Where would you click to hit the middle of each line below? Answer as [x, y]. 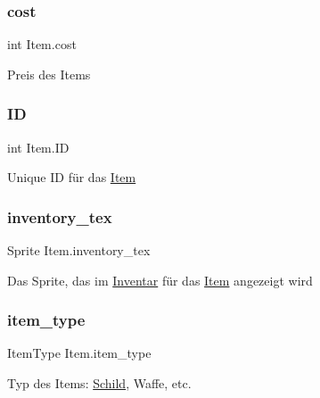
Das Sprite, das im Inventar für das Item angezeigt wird [160, 280]
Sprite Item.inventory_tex [79, 250]
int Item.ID [38, 147]
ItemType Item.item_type [79, 353]
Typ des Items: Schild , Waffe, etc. [99, 383]
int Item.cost [42, 44]
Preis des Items [49, 74]
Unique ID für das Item [72, 177]
